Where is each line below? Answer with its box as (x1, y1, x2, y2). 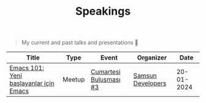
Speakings (75, 4, 131, 18)
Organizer (137, 53, 167, 62)
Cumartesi (91, 67, 121, 76)
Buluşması (91, 75, 121, 84)
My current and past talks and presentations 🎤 (21, 39, 139, 47)
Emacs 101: (9, 64, 44, 72)
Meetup (62, 75, 85, 84)
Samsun (133, 72, 157, 80)
